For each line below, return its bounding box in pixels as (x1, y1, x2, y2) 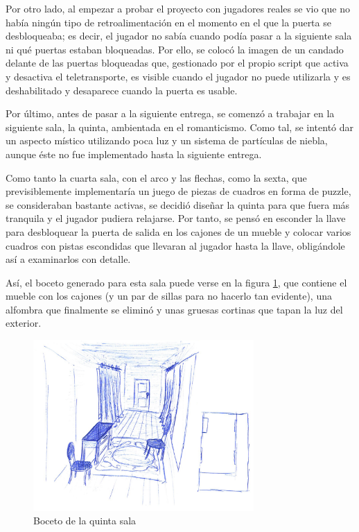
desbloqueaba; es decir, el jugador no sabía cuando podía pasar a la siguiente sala (6, 28, 352, 43)
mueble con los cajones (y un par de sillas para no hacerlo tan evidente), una (6, 289, 332, 303)
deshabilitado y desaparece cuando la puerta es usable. (6, 83, 238, 97)
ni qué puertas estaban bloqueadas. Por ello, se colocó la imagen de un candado (6, 42, 344, 56)
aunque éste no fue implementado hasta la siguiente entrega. (6, 146, 262, 161)
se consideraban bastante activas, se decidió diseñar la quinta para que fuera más (6, 197, 350, 212)
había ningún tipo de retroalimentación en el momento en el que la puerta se (6, 15, 331, 29)
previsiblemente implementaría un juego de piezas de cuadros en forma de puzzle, (6, 184, 351, 198)
